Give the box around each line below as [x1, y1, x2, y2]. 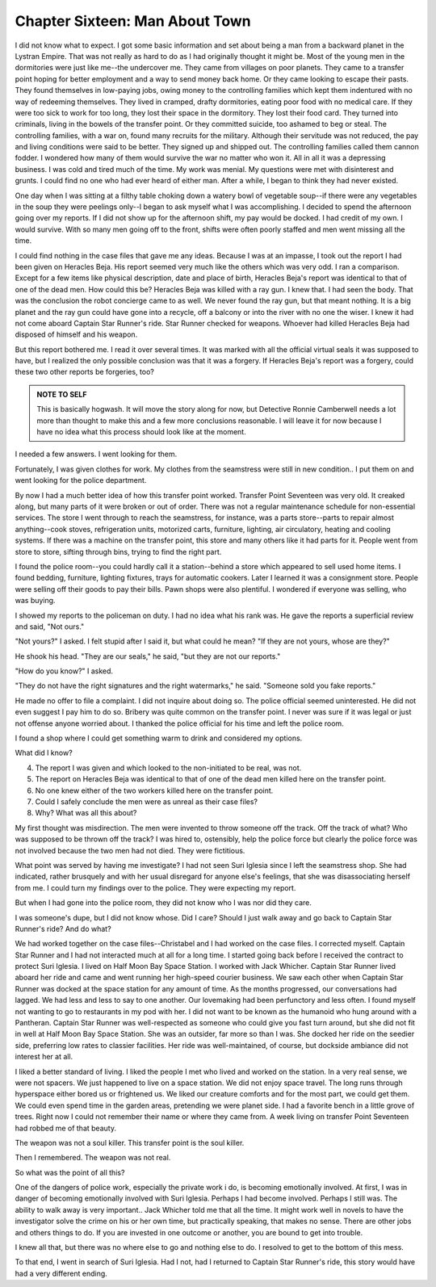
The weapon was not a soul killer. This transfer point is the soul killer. [15, 1138, 245, 1147]
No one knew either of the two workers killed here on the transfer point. [35, 786, 274, 795]
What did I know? [15, 748, 73, 758]
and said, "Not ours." [15, 622, 85, 631]
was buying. [15, 596, 56, 606]
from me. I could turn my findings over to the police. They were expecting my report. [15, 882, 296, 892]
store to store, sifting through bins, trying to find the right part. [15, 547, 222, 556]
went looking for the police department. [15, 476, 147, 485]
